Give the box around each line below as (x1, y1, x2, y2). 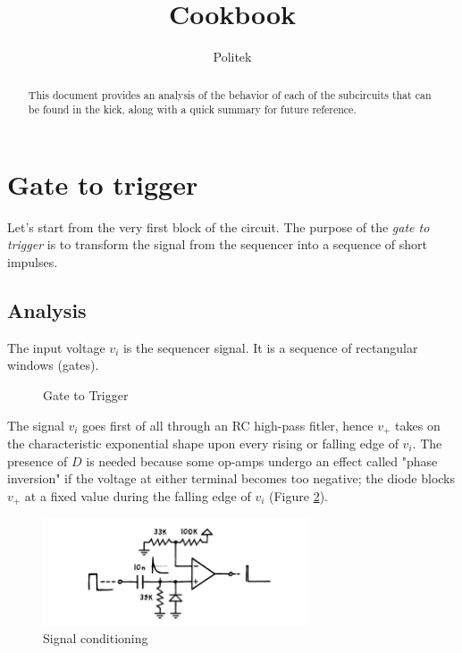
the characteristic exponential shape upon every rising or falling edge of (7, 433, 399, 452)
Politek (213, 47, 252, 66)
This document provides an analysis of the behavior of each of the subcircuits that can (28, 87, 432, 102)
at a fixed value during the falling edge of (24, 486, 251, 505)
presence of (7, 451, 68, 470)
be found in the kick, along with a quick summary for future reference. (28, 102, 357, 117)
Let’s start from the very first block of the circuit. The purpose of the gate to (7, 217, 430, 236)
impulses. (7, 252, 58, 271)
